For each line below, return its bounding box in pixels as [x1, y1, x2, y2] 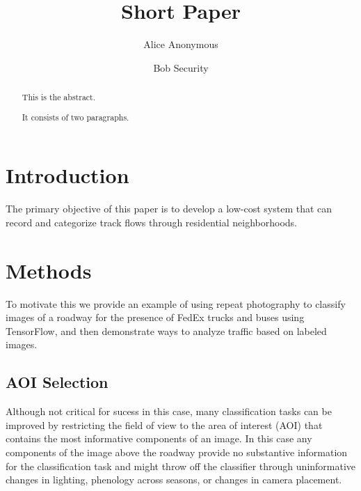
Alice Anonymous [143, 37, 218, 52]
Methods [6, 256, 92, 284]
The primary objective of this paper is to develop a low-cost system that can [6, 201, 332, 216]
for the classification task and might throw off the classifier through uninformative [6, 458, 356, 473]
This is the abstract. [22, 91, 96, 103]
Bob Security [153, 60, 209, 75]
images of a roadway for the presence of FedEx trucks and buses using [6, 310, 305, 325]
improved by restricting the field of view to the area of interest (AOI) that [6, 417, 323, 432]
